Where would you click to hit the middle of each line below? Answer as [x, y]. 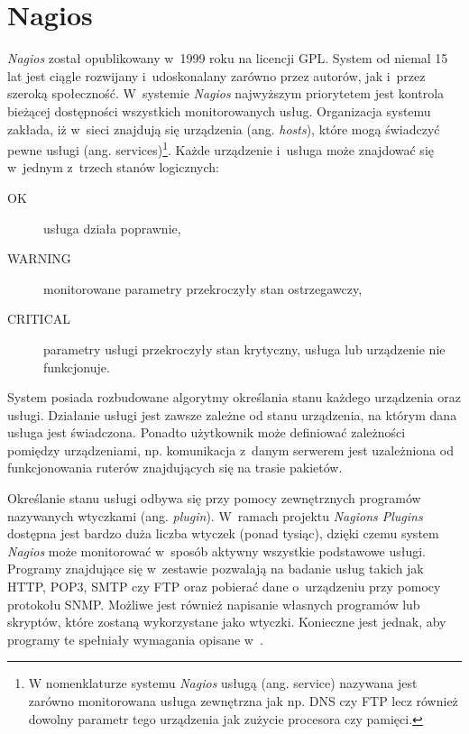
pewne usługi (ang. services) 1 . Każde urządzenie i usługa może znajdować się [221, 148]
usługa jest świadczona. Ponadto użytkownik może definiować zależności [207, 432]
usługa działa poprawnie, [112, 228]
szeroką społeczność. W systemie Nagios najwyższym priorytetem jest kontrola [226, 93]
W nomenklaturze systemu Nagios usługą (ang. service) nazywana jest [223, 683]
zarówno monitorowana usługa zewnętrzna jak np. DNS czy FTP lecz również [243, 701]
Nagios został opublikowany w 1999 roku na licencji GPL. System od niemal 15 [228, 58]
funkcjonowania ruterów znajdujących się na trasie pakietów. [175, 468]
